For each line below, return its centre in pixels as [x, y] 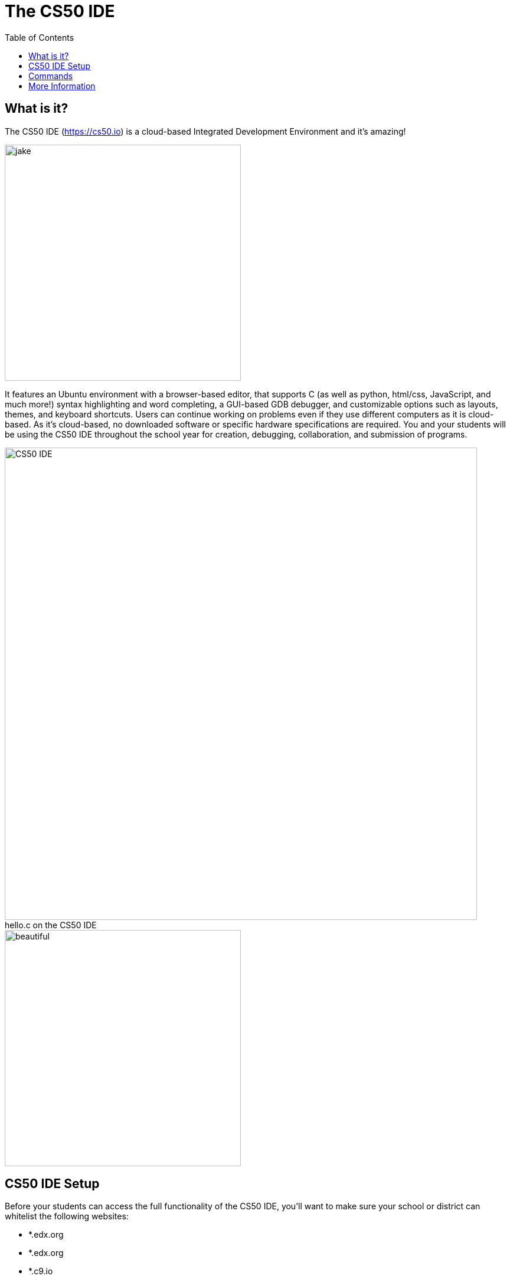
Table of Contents [40, 37]
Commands [51, 76]
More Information [62, 86]
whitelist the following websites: [67, 1216]
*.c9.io [41, 1271]
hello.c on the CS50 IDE [51, 925]
